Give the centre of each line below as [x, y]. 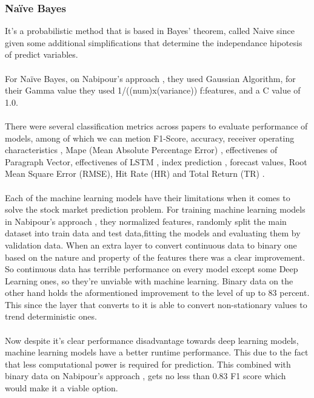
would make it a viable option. [62, 388]
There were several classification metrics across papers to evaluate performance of [156, 125]
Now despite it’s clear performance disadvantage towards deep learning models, [152, 340]
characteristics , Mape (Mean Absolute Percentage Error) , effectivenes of [141, 150]
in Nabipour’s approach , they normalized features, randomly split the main [146, 221]
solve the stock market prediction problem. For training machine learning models [155, 209]
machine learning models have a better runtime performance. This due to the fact [157, 352]
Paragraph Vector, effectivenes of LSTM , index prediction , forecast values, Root [156, 161]
